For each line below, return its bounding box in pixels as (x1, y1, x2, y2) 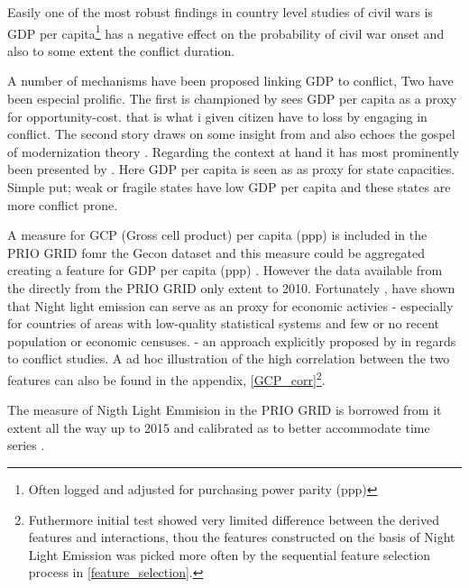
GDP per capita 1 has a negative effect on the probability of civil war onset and (7, 21, 445, 42)
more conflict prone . (7, 195, 118, 214)
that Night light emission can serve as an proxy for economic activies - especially (7, 296, 454, 315)
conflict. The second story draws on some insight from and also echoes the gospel (7, 124, 455, 143)
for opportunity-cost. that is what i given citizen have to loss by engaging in (7, 106, 428, 125)
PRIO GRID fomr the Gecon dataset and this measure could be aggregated (7, 243, 425, 262)
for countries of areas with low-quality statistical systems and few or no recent (7, 314, 440, 333)
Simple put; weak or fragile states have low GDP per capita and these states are (7, 178, 451, 196)
